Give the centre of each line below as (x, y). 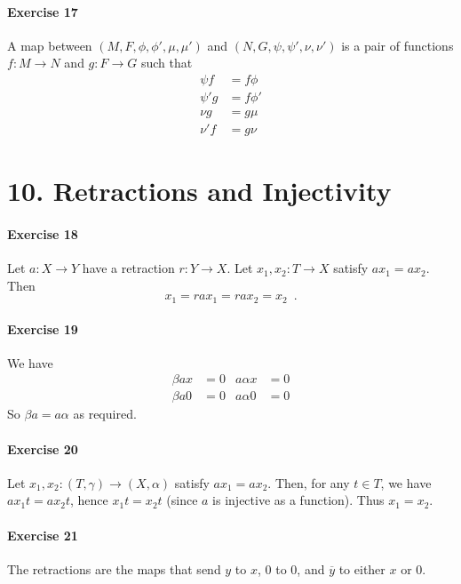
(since (182, 500)
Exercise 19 (43, 328)
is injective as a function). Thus (298, 500)
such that (167, 63)
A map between (50, 45)
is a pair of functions (397, 45)
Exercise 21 (43, 535)
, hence (89, 500)
